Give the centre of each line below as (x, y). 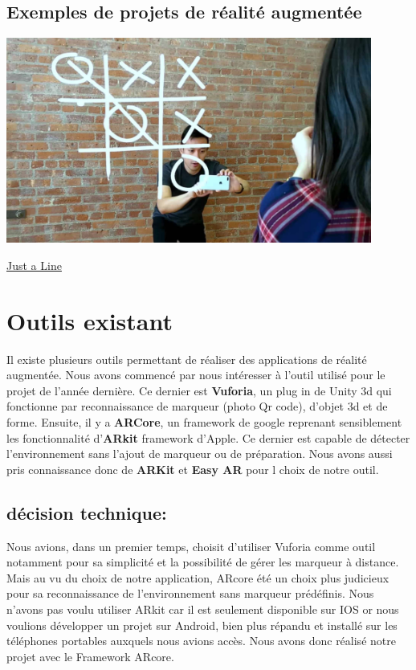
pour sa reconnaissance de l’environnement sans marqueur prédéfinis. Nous (190, 593)
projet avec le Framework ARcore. (90, 656)
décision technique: (87, 512)
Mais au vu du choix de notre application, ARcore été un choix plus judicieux (198, 577)
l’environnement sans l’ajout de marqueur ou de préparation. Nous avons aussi (200, 453)
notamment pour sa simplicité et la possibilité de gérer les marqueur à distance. (203, 562)
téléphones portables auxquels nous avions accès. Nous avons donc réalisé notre (201, 641)
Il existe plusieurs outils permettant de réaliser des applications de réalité (187, 359)
